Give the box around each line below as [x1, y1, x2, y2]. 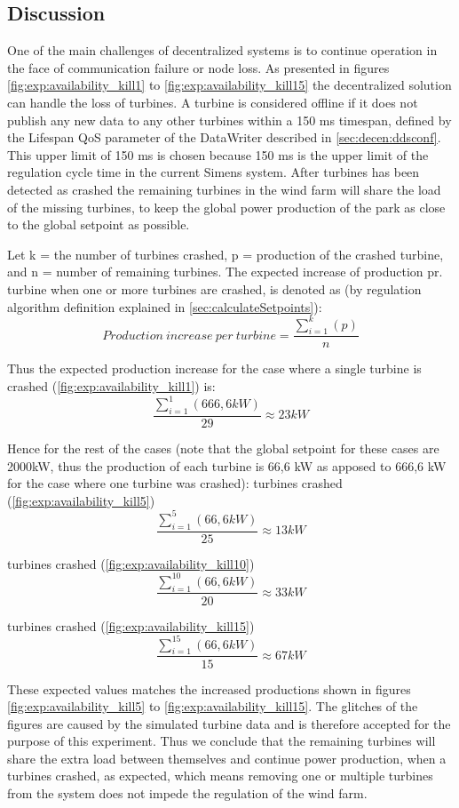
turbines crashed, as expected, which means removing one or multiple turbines [7, 766, 433, 785]
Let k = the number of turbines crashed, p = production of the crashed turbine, [7, 244, 444, 263]
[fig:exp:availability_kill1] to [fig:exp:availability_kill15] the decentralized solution [7, 76, 452, 94]
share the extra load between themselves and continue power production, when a [7, 748, 447, 767]
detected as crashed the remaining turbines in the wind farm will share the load [7, 180, 441, 198]
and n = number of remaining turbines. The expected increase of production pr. [7, 262, 443, 281]
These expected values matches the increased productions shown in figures [7, 679, 411, 698]
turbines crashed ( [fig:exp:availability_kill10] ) [7, 554, 255, 572]
